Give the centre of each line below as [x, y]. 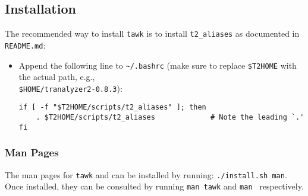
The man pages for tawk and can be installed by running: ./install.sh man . [146, 174]
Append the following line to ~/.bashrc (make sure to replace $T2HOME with [158, 65]
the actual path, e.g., [57, 77]
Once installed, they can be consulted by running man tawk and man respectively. [154, 186]
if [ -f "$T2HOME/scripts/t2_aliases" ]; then [112, 107]
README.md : [25, 45]
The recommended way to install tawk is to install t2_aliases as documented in [152, 33]
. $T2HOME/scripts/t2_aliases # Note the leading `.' [170, 118]
